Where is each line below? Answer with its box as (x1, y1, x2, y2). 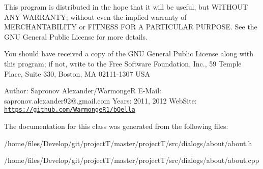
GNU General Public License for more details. (4, 31, 148, 42)
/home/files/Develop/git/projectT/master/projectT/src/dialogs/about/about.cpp (4, 155, 259, 165)
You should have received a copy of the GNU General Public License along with (4, 48, 254, 59)
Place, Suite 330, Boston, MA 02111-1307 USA (4, 68, 151, 79)
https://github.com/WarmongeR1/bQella (4, 106, 135, 114)
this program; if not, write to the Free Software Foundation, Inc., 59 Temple (4, 58, 242, 69)
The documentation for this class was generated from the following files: (4, 121, 228, 131)
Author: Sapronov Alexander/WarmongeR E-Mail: (4, 85, 161, 96)
